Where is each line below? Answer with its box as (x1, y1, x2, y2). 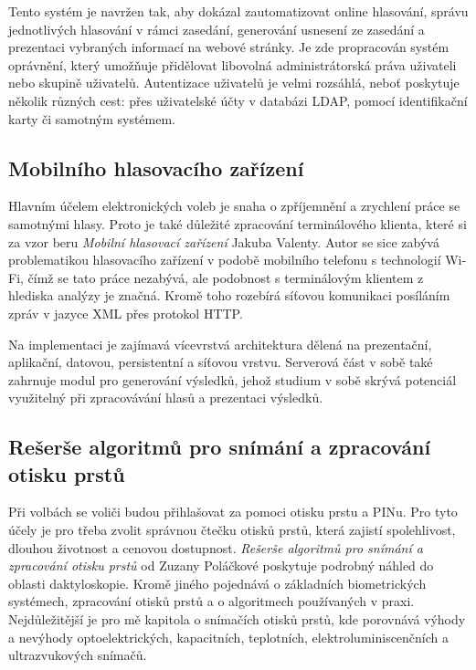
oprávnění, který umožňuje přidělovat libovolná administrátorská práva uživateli (8, 55, 457, 74)
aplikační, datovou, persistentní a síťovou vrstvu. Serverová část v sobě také (8, 352, 433, 372)
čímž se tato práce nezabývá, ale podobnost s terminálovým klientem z (27, 267, 424, 287)
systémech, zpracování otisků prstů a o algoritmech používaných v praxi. (8, 591, 415, 611)
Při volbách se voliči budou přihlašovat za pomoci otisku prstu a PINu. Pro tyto (8, 502, 458, 521)
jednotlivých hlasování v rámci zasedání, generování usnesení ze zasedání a (8, 19, 425, 38)
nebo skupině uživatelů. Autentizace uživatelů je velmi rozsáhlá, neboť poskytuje (8, 73, 460, 92)
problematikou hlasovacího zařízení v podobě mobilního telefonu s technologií (8, 250, 441, 269)
